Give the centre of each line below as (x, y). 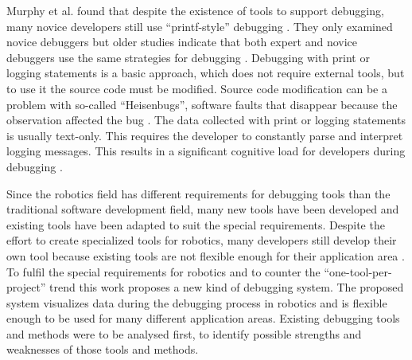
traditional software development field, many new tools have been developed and (203, 209)
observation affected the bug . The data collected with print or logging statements (206, 120)
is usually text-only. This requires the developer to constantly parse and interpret (205, 135)
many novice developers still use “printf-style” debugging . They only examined (200, 26)
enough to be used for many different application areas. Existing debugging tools (203, 318)
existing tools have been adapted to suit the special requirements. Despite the (196, 224)
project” (26, 287)
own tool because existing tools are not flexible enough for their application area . (206, 255)
